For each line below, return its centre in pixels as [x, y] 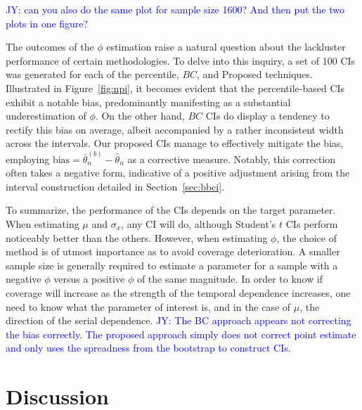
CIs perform [312, 223]
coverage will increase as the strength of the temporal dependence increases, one [178, 292]
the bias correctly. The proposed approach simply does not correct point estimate [181, 334]
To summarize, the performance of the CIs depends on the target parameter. [171, 210]
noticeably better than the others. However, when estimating [137, 237]
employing [28, 159]
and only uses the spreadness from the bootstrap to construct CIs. [148, 348]
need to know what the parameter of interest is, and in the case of [148, 306]
